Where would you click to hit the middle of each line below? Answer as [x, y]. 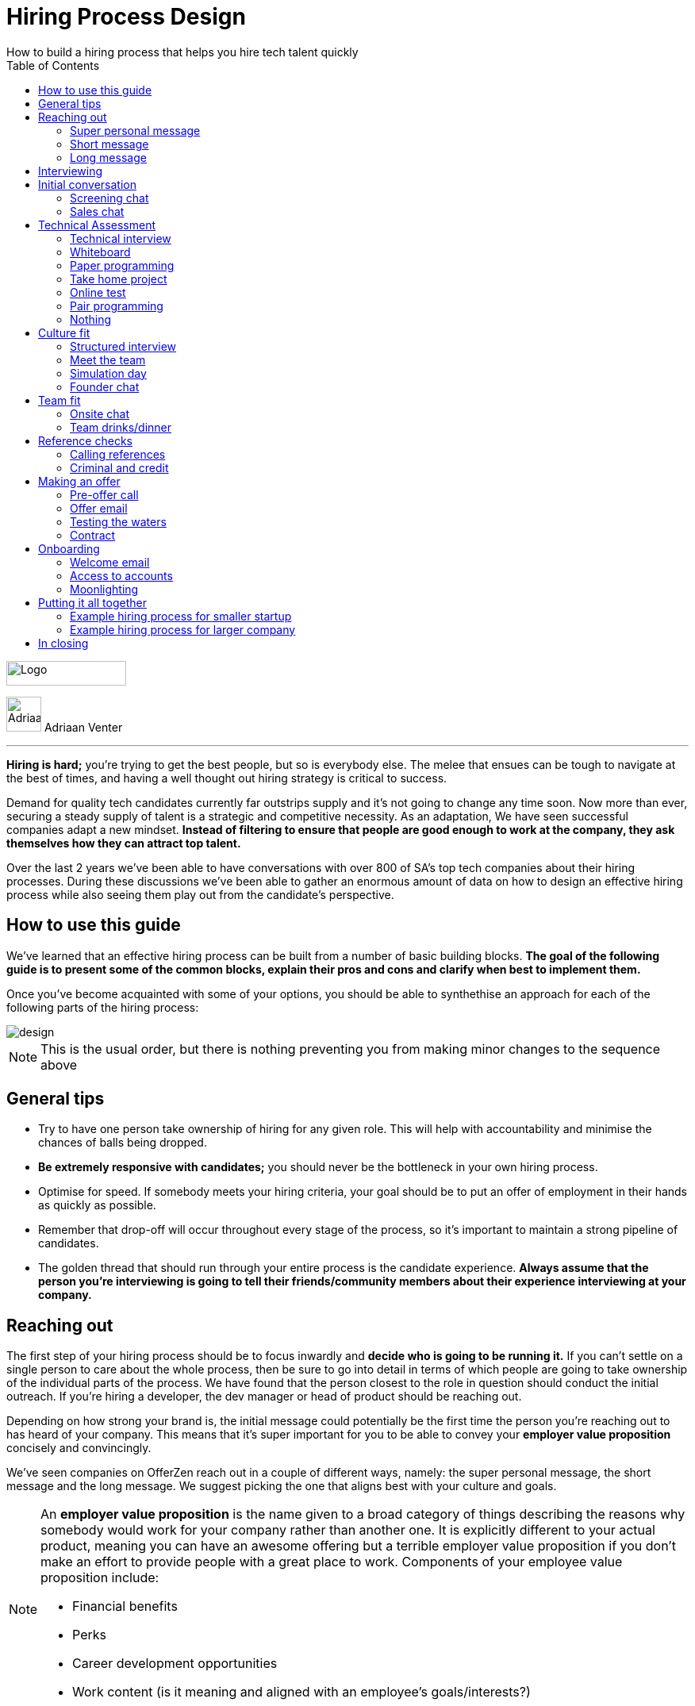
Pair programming [117, 305]
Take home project [119, 279]
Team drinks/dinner [121, 427]
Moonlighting [104, 589]
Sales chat [97, 211]
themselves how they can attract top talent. [124, 843]
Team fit [60, 400]
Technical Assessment [97, 225]
